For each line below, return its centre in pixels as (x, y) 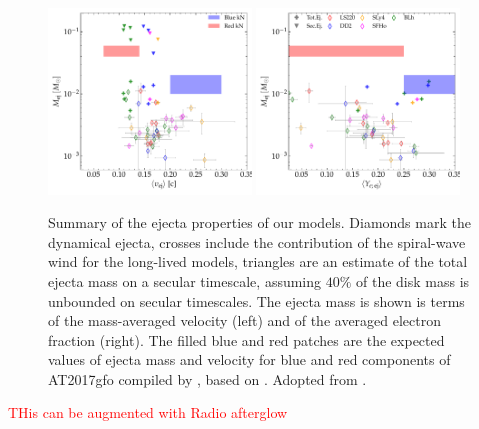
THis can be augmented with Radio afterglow (148, 412)
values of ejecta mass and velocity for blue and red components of (249, 359)
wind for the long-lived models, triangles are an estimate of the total (258, 261)
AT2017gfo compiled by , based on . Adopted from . (207, 378)
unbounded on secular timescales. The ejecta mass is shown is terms (256, 300)
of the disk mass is (413, 280)
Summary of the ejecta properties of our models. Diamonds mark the (259, 222)
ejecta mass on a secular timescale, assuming (185, 280)
